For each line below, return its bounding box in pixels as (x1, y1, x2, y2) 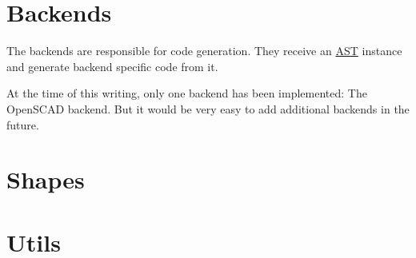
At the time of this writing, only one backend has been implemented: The (6, 85, 367, 101)
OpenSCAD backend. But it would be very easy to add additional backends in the (6, 100, 410, 117)
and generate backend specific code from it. (6, 58, 218, 74)
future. (6, 116, 39, 133)
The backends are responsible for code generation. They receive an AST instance (6, 42, 402, 59)
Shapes (6, 163, 85, 196)
